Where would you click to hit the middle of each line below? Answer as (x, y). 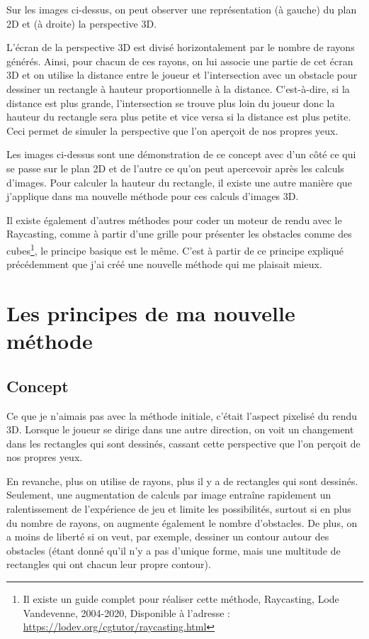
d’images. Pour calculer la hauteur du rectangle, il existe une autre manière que (179, 182)
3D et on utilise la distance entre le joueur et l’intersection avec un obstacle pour (182, 75)
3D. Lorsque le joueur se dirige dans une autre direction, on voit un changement (180, 429)
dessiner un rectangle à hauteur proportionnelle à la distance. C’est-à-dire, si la (178, 88)
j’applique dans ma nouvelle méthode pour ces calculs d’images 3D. (153, 196)
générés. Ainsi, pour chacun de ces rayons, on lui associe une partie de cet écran (180, 61)
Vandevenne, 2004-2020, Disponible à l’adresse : (126, 612)
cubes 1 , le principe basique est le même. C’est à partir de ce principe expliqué (175, 249)
